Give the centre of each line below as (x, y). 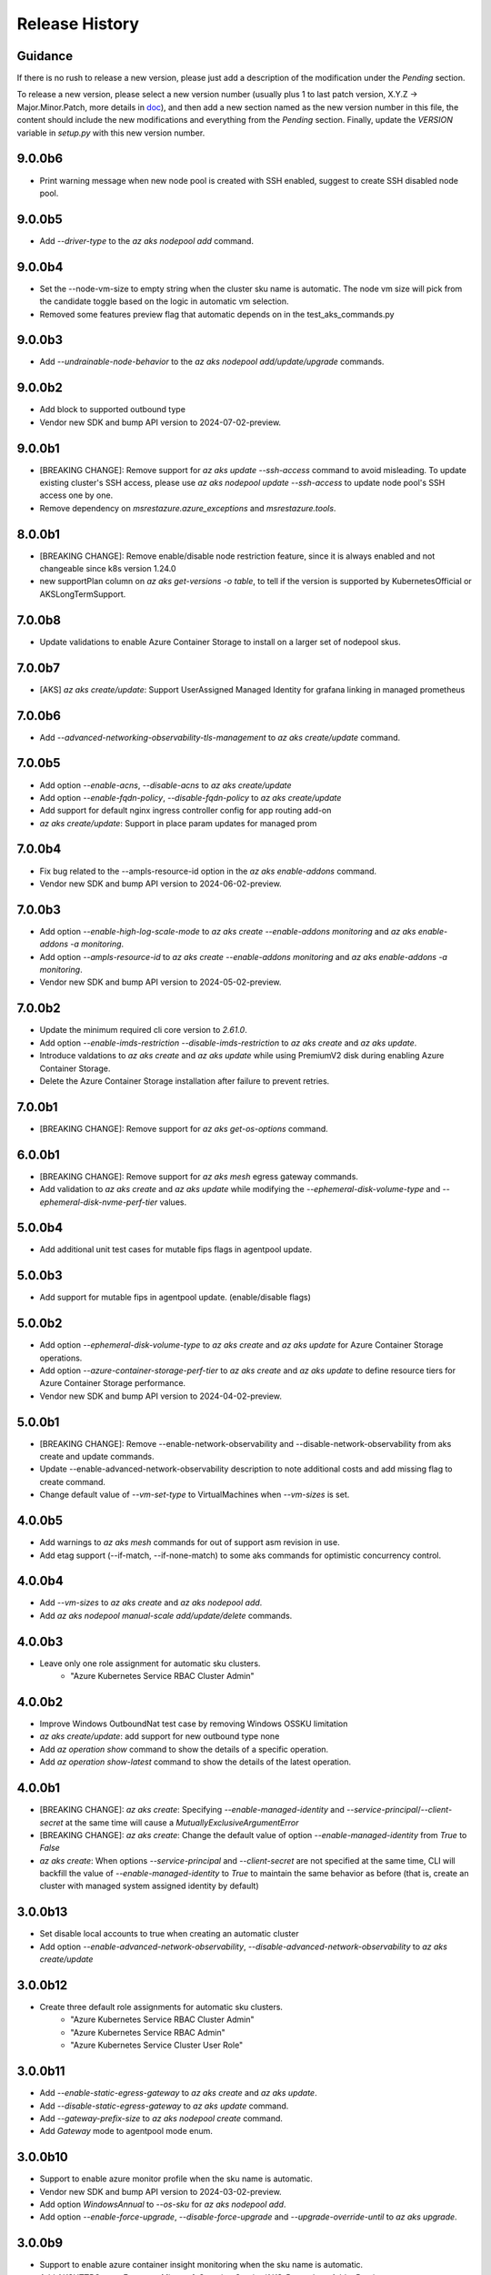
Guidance (45, 56)
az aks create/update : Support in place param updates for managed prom (178, 823)
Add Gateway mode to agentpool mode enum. (126, 2131)
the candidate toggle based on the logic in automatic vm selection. (165, 301)
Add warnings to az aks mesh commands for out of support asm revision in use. (190, 1542)
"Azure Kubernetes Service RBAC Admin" (148, 2032)
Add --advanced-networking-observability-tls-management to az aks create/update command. (220, 737)
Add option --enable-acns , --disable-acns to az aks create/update (165, 785)
